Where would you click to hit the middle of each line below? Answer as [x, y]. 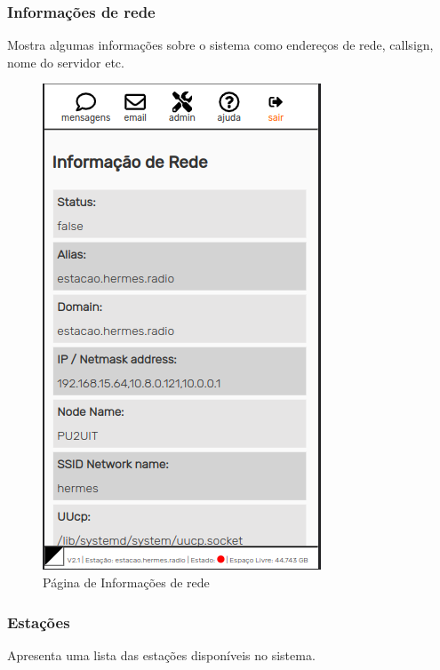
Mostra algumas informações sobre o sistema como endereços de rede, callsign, [220, 45]
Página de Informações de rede [126, 582]
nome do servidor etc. [66, 62]
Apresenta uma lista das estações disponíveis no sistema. [161, 654]
